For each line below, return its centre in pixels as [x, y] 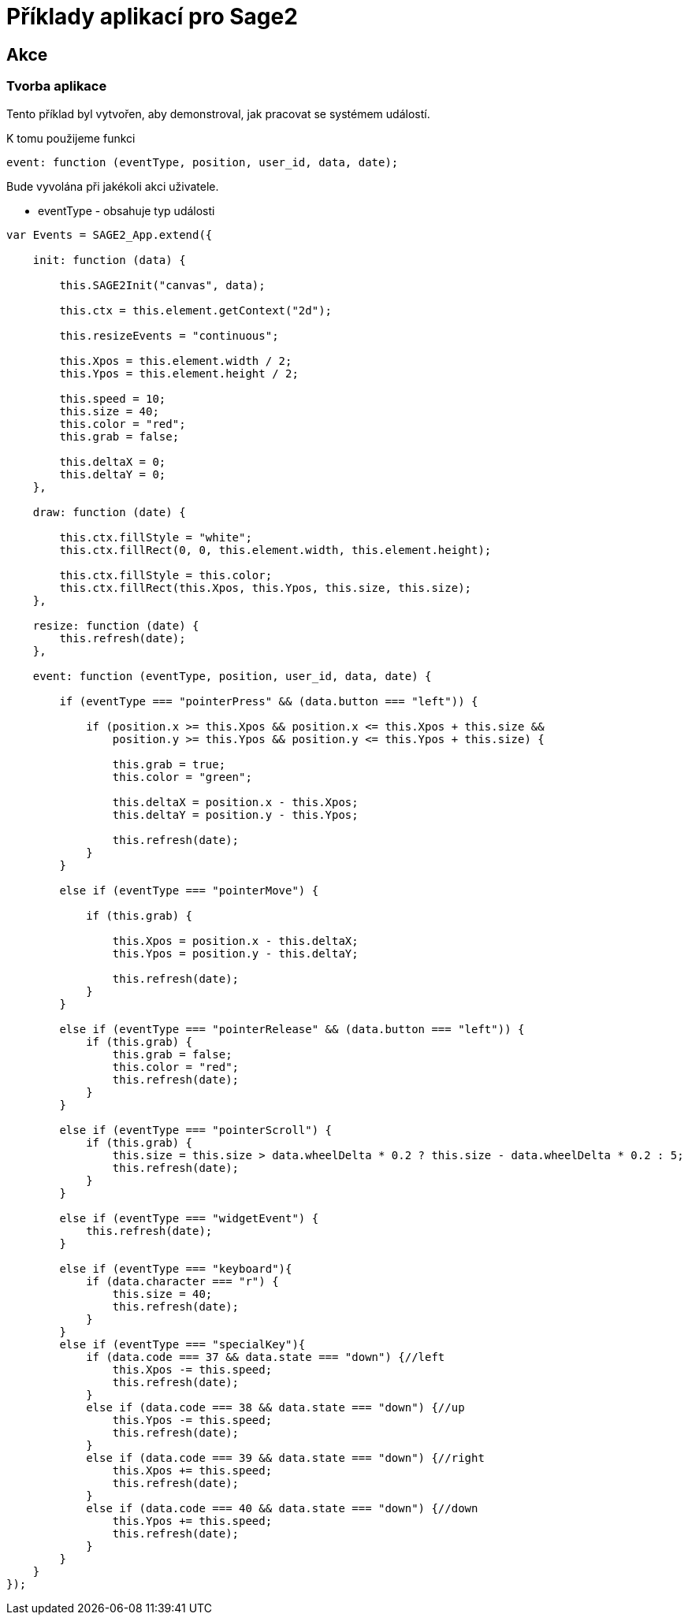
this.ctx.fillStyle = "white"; [156, 537]
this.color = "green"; [182, 777]
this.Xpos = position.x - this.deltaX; [235, 941]
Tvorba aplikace [57, 86]
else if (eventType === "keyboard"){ [176, 1268]
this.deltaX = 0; [113, 461]
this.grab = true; [169, 764]
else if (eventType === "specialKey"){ [182, 1344]
